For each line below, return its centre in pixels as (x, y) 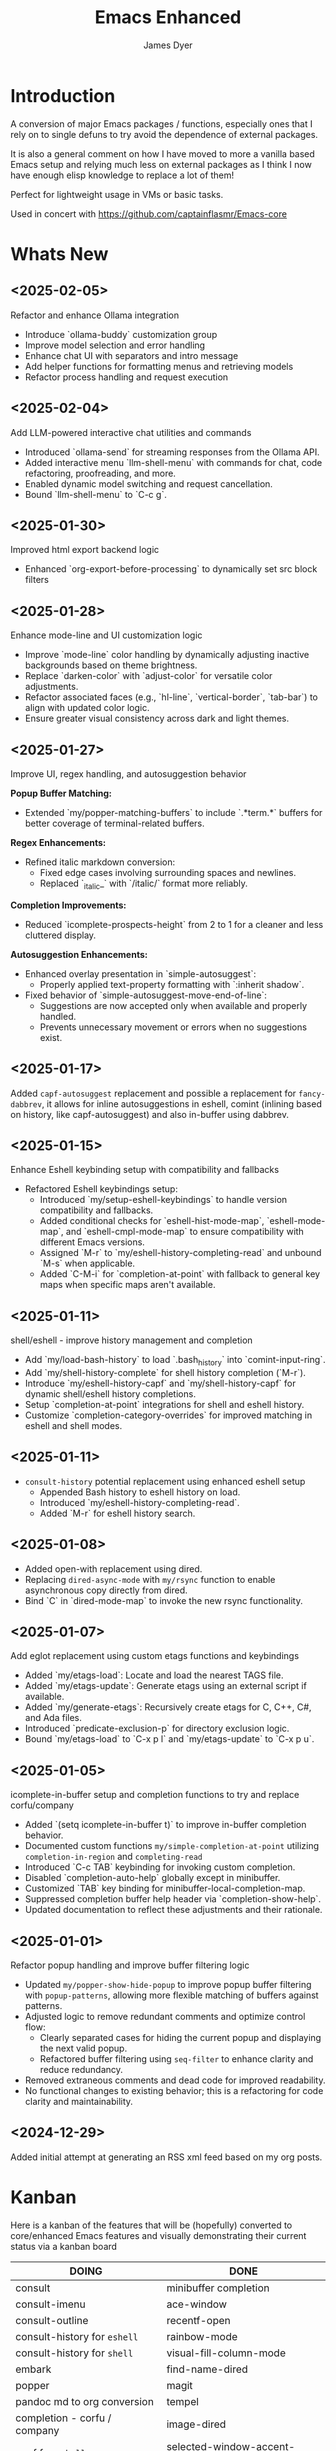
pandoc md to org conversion (85, 2401)
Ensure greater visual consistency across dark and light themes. (157, 718)
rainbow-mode (202, 2336)
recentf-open (198, 2320)
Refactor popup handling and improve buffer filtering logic (130, 1965)
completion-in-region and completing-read (113, 1857)
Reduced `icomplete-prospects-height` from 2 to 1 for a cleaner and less (174, 924)
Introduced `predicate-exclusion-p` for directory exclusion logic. (157, 1728)
